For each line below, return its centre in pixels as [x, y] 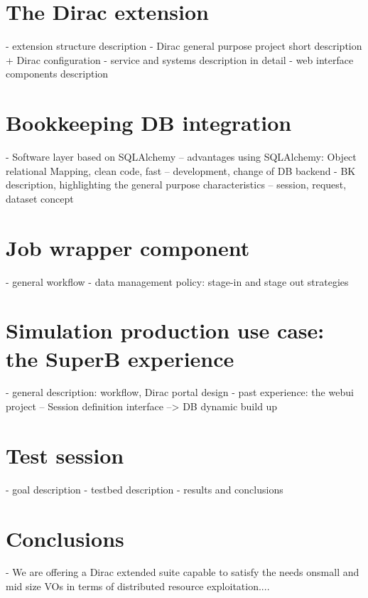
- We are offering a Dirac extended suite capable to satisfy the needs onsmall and [183, 572]
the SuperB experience [120, 358]
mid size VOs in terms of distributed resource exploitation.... [138, 586]
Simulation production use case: [165, 330]
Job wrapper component [128, 247]
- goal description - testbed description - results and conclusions [145, 489]
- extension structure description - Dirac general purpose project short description [184, 46]
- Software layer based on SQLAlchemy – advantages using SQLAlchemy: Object [181, 157]
